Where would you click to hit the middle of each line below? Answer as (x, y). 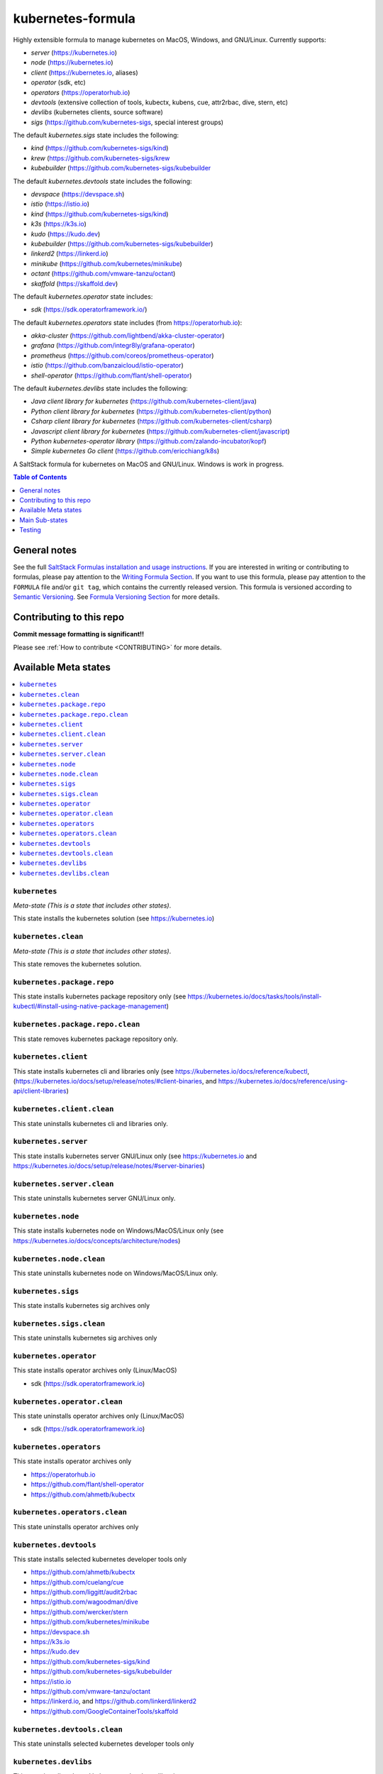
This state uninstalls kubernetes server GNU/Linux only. (94, 1199)
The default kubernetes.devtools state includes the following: (102, 181)
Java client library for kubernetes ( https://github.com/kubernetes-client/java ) (144, 402)
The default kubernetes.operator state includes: (83, 296)
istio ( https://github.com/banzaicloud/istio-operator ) (107, 365)
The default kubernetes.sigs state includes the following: (96, 136)
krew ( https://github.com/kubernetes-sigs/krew (100, 158)
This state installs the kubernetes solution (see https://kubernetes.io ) (114, 918)
